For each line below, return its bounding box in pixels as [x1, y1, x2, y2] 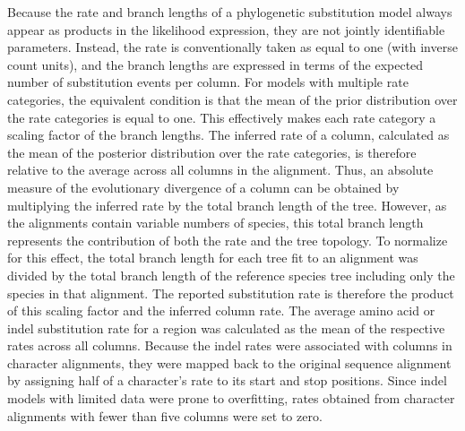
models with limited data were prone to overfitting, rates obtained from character [7, 389, 455, 408]
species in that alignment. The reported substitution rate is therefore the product [7, 283, 454, 302]
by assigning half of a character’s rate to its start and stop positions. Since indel [7, 371, 447, 390]
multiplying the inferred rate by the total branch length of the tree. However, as [7, 195, 447, 214]
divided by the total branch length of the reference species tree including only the [7, 265, 455, 284]
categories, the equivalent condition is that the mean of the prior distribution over [7, 90, 458, 108]
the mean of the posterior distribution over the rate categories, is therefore [7, 142, 417, 161]
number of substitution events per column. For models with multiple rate [7, 73, 409, 91]
